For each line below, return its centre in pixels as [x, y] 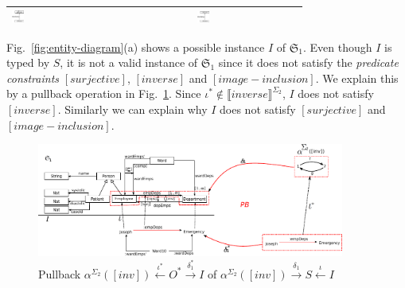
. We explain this [357, 78]
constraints [33, 78]
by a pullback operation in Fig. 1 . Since [104, 93]
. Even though [337, 47]
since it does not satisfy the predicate [308, 62]
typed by [28, 62]
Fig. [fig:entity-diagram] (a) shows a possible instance [136, 47]
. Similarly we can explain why [132, 109]
